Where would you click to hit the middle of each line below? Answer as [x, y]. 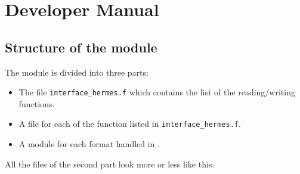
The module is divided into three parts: [77, 72]
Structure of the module [81, 47]
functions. [37, 103]
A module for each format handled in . [89, 144]
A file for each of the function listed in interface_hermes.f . [130, 124]
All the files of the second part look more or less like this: [110, 164]
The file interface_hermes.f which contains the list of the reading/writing [157, 92]
